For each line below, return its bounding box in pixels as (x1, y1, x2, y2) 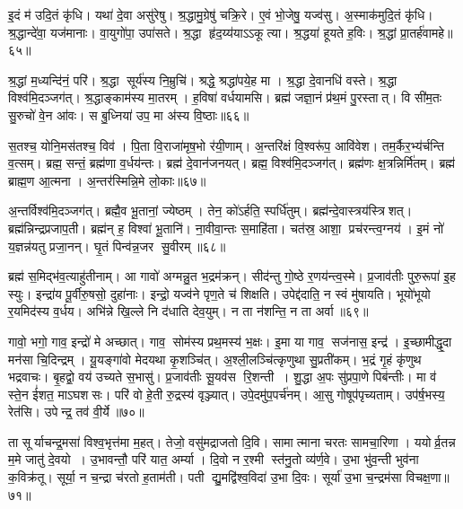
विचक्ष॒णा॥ (406, 468, 450, 487)
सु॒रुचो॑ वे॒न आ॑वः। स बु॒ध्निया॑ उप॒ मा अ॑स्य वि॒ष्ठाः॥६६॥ (8, 105, 249, 124)
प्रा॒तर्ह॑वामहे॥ (400, 22, 453, 41)
